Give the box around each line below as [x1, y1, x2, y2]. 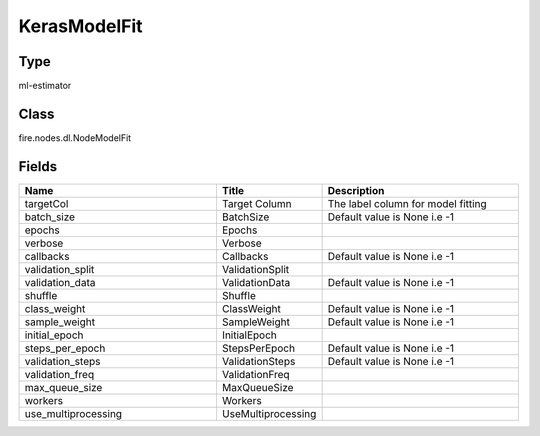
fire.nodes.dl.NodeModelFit [18, 131, 132, 144]
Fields [18, 158, 58, 175]
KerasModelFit [18, 15, 144, 37]
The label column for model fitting [327, 196, 487, 210]
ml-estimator [18, 80, 72, 92]
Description [327, 183, 385, 197]
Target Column [221, 196, 292, 210]
